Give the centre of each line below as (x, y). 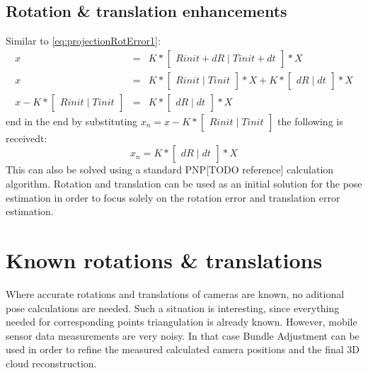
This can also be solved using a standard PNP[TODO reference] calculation (170, 170)
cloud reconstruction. (51, 363)
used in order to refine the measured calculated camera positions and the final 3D (183, 349)
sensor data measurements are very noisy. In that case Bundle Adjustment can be (183, 335)
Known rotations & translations (164, 260)
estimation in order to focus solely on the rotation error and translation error (173, 197)
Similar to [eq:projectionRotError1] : (83, 41)
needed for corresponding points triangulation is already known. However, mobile (182, 322)
